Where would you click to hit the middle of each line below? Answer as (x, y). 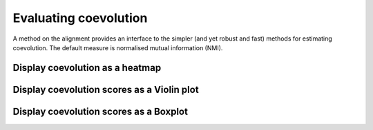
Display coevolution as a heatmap (87, 68)
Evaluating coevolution (80, 18)
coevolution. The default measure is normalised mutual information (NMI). (118, 47)
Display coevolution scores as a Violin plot (106, 89)
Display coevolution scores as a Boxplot (100, 111)
